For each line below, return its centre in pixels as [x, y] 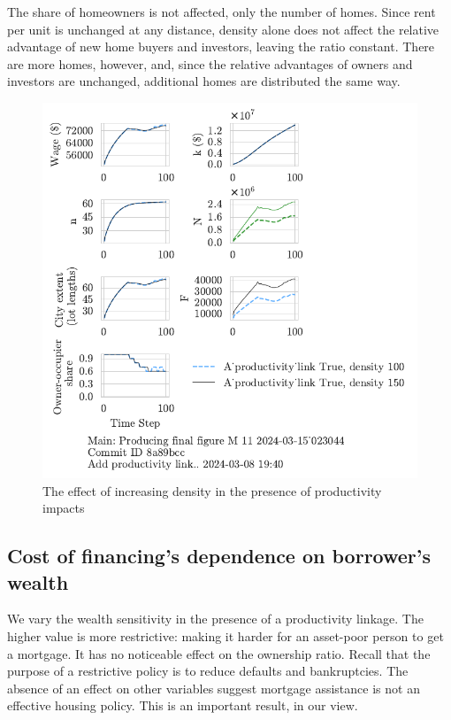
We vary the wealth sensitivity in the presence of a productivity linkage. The [215, 619]
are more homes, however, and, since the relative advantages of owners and [210, 63]
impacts [64, 508]
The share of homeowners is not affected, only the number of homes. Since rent [222, 12]
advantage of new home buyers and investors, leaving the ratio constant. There [221, 46]
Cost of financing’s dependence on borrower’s [219, 556]
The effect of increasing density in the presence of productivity [212, 490]
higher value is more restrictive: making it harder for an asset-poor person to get [225, 635]
